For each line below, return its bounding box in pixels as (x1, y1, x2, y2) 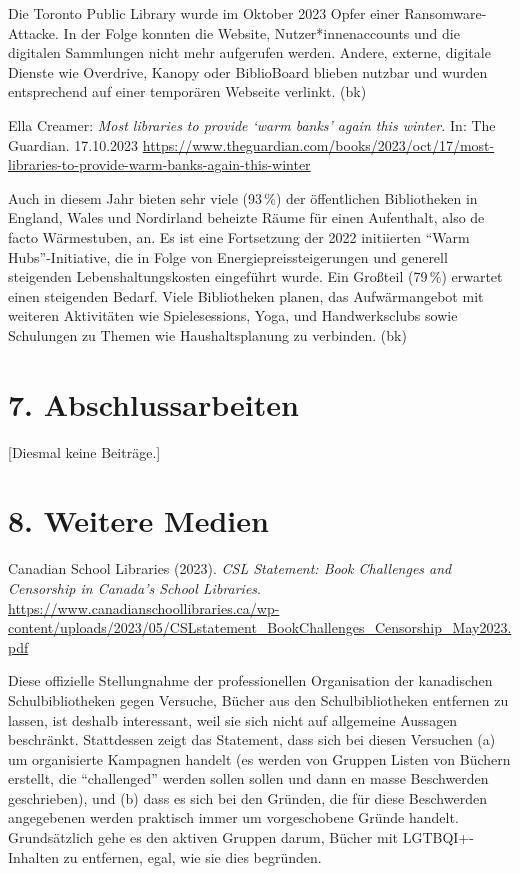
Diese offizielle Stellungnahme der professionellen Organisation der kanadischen (8, 670, 493, 691)
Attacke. (8, 22, 59, 43)
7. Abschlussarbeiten (8, 383, 299, 424)
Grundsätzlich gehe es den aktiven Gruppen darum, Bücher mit (8, 827, 398, 848)
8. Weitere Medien (8, 500, 269, 541)
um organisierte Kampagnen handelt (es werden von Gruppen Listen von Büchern (8, 748, 511, 769)
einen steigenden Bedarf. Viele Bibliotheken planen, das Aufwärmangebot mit (8, 285, 484, 306)
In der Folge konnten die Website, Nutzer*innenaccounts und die (63, 22, 460, 43)
